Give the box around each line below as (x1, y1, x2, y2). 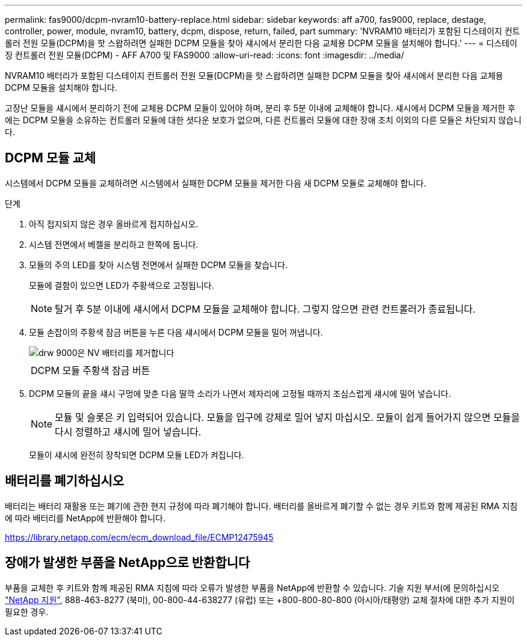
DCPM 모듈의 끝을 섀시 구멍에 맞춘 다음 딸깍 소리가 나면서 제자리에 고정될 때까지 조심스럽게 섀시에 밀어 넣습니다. (29, 388, 451, 399)
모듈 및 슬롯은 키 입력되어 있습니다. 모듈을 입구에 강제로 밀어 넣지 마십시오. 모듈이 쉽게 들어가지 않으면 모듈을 (55, 411, 520, 423)
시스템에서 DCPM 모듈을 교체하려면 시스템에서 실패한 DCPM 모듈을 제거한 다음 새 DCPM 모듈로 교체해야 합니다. (5, 177, 427, 188)
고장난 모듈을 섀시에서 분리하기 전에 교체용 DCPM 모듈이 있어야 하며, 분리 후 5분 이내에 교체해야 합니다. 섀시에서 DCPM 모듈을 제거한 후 (5, 103, 516, 113)
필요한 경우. (5, 606, 49, 617)
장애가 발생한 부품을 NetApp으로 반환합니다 (5, 555, 250, 571)
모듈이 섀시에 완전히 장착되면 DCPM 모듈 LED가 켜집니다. (29, 449, 244, 460)
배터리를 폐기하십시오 (5, 473, 125, 489)
